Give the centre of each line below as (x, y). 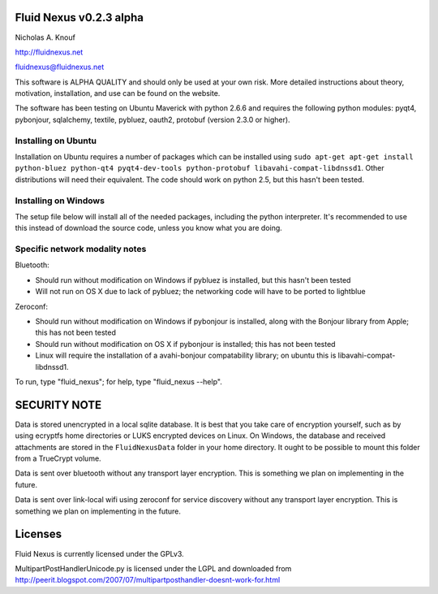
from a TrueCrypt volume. (58, 458)
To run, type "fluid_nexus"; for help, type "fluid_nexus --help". (118, 381)
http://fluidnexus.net (49, 52)
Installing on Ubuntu (56, 141)
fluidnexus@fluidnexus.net (60, 67)
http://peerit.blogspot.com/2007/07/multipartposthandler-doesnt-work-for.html (148, 580)
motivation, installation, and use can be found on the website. (118, 93)
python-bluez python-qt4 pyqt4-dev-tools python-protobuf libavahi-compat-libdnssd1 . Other (200, 168)
